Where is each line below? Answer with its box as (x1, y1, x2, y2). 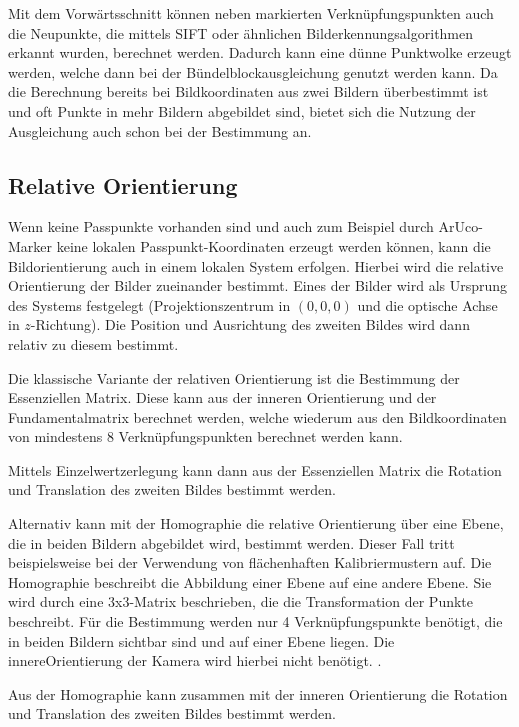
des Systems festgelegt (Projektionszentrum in (8, 294, 291, 315)
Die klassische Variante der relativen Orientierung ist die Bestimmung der (8, 367, 460, 388)
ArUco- (438, 216, 483, 237)
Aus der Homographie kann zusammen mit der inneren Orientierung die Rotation (8, 683, 508, 704)
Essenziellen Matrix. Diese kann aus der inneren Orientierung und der (8, 387, 437, 408)
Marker (8, 235, 53, 256)
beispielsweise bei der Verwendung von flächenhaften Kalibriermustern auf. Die (8, 552, 492, 573)
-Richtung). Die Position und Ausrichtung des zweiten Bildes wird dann (30, 314, 470, 335)
